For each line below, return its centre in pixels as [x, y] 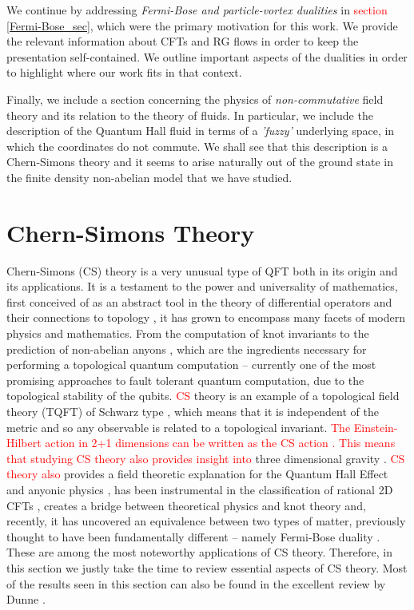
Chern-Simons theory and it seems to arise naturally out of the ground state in [200, 162]
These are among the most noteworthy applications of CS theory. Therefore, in [200, 552]
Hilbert [24, 443]
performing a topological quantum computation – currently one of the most [191, 364]
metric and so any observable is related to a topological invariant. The [179, 427]
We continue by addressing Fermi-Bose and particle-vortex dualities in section [197, 10]
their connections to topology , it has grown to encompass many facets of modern [206, 317]
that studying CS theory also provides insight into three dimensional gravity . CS [206, 458]
